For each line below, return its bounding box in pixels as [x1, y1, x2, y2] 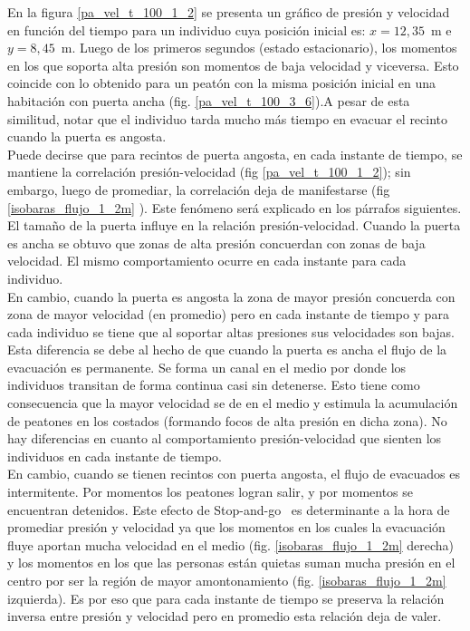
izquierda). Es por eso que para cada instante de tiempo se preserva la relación [7, 588, 445, 607]
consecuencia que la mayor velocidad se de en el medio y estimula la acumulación [7, 393, 458, 413]
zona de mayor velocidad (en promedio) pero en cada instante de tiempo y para [7, 305, 449, 324]
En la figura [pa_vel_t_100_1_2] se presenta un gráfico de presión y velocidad [7, 3, 450, 21]
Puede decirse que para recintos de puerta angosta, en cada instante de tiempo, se [7, 144, 463, 163]
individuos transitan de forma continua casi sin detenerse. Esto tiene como [7, 375, 420, 394]
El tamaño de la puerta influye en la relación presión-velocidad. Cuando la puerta [7, 216, 461, 235]
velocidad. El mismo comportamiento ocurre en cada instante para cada [7, 251, 407, 270]
